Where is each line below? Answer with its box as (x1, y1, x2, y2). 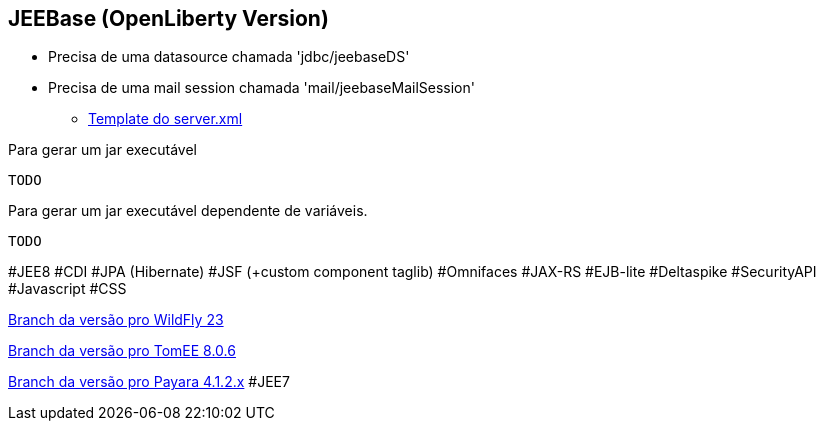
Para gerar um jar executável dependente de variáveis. (8, 202, 368, 220)
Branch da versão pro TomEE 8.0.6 (8, 342, 236, 360)
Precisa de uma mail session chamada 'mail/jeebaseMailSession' (48, 79, 475, 97)
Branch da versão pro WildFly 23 (8, 311, 224, 329)
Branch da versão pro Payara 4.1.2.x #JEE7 (8, 373, 290, 391)
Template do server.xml (88, 110, 243, 128)
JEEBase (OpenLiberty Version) (8, 6, 329, 31)
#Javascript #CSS (8, 280, 127, 298)
